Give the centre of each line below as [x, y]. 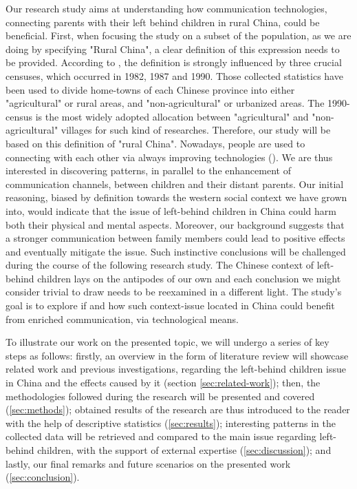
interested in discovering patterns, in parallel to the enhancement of [148, 170]
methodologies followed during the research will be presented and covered [160, 396]
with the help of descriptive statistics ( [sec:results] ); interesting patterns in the [171, 423]
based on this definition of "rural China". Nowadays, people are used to [155, 143]
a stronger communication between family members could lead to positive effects [175, 238]
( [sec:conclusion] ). [43, 477]
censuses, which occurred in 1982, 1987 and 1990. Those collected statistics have [174, 75]
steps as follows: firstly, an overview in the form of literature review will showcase [177, 355]
